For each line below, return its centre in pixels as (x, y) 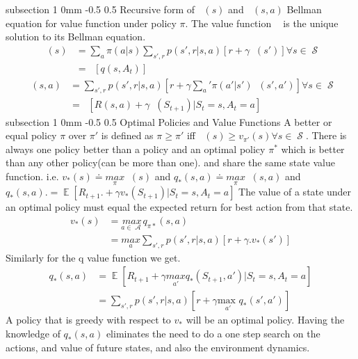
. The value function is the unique (262, 23)
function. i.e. (32, 176)
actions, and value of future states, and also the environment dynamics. (158, 347)
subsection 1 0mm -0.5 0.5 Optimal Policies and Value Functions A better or (169, 121)
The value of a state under (295, 192)
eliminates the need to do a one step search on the (213, 334)
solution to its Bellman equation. (76, 37)
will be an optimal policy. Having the (265, 320)
